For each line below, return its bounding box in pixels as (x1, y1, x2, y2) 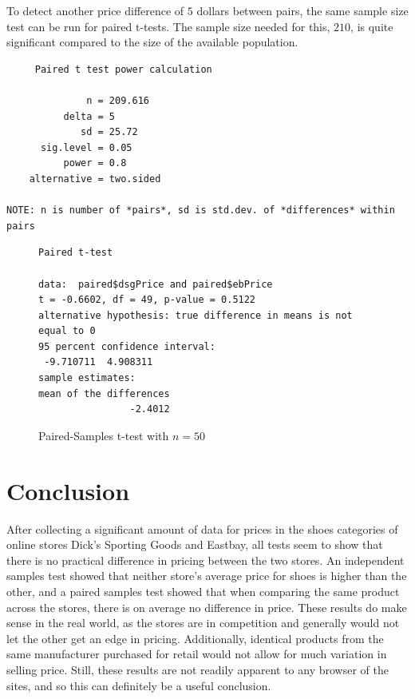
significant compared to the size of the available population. (6, 34, 298, 50)
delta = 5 (63, 110, 116, 122)
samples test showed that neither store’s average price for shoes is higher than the (6, 567, 407, 584)
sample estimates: (38, 372, 136, 384)
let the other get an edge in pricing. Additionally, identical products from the (6, 629, 384, 646)
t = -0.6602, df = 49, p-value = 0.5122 (38, 294, 256, 306)
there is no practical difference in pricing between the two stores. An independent (6, 551, 405, 568)
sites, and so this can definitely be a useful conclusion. (6, 677, 271, 693)
